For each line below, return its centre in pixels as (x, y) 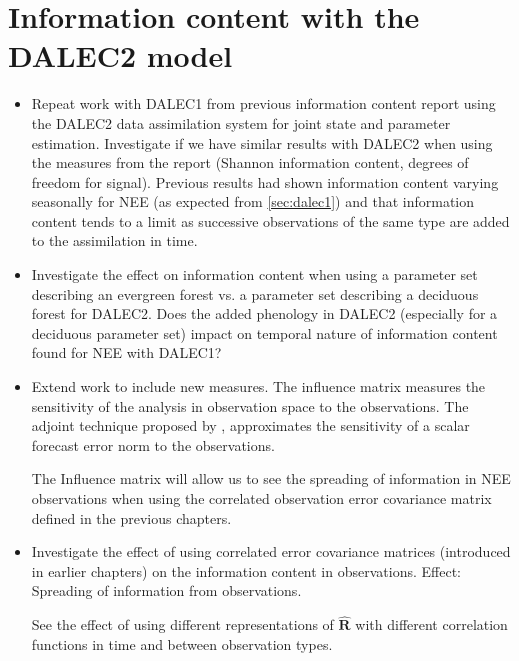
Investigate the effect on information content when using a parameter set (254, 274)
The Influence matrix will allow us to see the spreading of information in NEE (271, 478)
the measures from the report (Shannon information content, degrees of (250, 162)
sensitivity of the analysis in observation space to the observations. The (250, 405)
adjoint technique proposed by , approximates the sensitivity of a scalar (250, 425)
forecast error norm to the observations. (153, 444)
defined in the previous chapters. (131, 517)
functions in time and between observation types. (182, 643)
